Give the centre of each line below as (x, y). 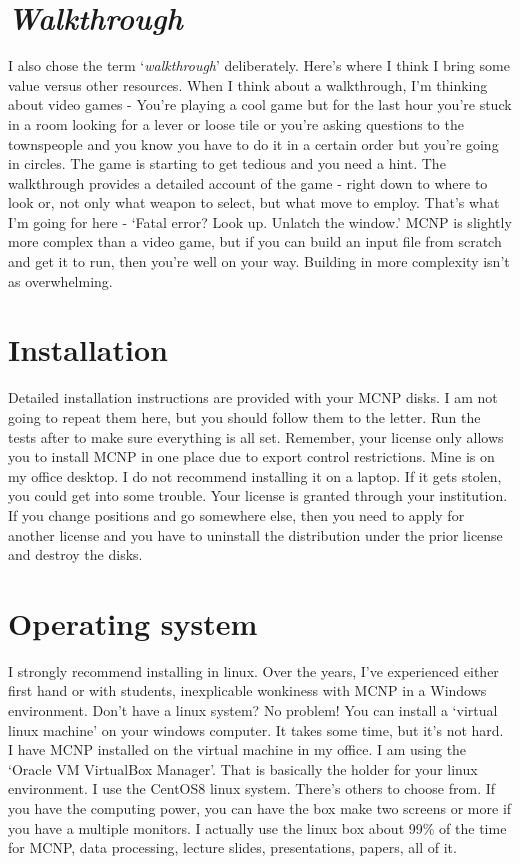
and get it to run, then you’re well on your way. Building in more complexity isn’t (259, 261)
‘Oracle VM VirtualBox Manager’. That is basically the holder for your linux (243, 768)
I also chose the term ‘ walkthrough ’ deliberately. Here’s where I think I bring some (259, 65)
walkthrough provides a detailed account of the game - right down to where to (248, 182)
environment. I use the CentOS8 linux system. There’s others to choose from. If (252, 788)
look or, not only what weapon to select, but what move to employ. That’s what (254, 202)
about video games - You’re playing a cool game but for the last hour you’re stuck (260, 104)
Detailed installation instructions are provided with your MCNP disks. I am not (253, 397)
